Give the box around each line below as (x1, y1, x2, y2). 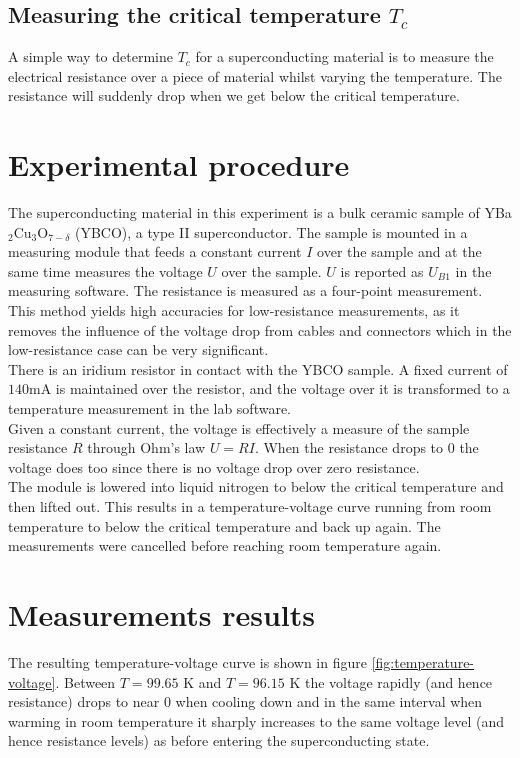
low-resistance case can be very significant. (8, 339, 269, 360)
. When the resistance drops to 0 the (254, 437, 479, 458)
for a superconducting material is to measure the (195, 46, 494, 67)
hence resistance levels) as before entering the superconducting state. (8, 730, 430, 751)
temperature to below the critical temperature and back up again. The (8, 515, 441, 536)
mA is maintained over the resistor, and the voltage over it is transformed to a (29, 378, 510, 399)
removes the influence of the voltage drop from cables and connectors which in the (8, 319, 512, 340)
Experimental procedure (8, 144, 350, 185)
